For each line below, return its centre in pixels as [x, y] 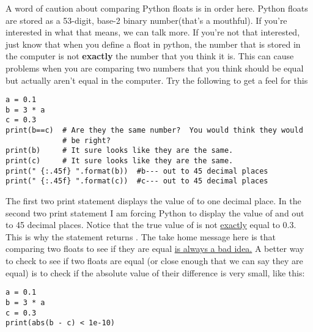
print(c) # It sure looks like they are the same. [120, 161]
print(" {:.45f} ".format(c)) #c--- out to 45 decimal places [137, 181]
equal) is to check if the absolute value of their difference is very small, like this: [155, 272]
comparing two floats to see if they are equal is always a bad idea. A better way [155, 249]
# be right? [87, 140]
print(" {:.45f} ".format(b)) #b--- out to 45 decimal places [137, 171]
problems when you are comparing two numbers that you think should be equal [155, 68]
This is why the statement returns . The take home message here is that [141, 236]
